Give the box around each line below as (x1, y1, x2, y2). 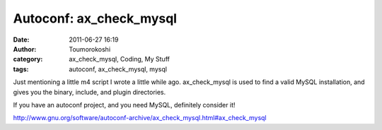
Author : (13, 45, 37, 53)
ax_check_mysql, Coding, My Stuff (69, 55, 170, 64)
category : (13, 55, 43, 64)
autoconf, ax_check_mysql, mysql (69, 64, 168, 73)
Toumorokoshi (69, 45, 111, 53)
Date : (13, 35, 30, 44)
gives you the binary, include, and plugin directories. (13, 88, 166, 96)
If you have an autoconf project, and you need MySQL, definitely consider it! (13, 100, 236, 109)
